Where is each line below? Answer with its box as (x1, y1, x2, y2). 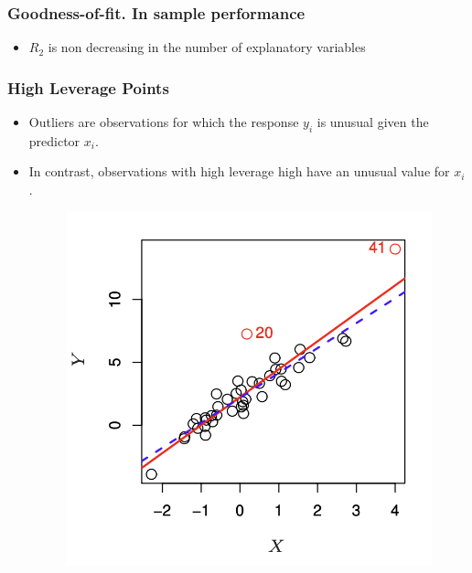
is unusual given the (316, 112, 429, 132)
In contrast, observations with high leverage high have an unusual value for (28, 162, 450, 181)
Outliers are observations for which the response (28, 112, 299, 132)
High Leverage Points (7, 76, 169, 99)
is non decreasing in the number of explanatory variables (48, 37, 366, 57)
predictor (28, 131, 80, 150)
